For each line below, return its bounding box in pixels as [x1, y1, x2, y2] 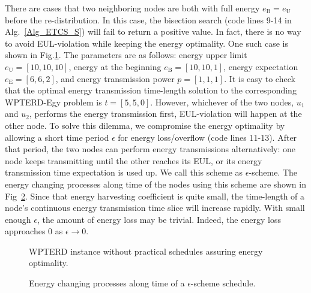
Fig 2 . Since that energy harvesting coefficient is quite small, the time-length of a [5, 189, 305, 202]
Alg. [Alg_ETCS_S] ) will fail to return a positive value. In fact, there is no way [5, 25, 301, 38]
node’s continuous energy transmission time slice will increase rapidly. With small [5, 201, 305, 214]
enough [5, 213, 31, 225]
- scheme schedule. [190, 277, 256, 289]
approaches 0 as [5, 225, 63, 237]
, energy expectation [223, 60, 298, 73]
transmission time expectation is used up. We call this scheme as [5, 166, 243, 179]
